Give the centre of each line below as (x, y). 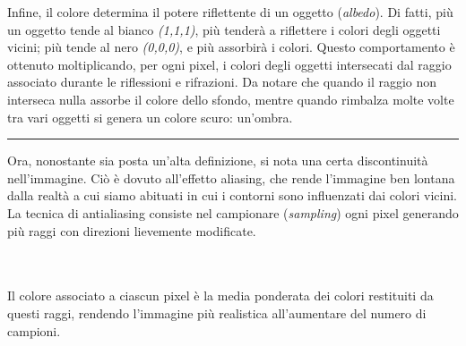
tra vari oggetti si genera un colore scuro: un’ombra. (150, 117)
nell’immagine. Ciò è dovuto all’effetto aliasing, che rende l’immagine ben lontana (231, 177)
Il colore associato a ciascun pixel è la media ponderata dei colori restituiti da (220, 295)
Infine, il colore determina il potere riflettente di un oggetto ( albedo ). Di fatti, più (230, 12)
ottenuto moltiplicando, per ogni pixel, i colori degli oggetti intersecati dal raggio (229, 64)
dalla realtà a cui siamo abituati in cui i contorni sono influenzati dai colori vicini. (232, 195)
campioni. (34, 330)
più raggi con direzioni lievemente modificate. (132, 230)
